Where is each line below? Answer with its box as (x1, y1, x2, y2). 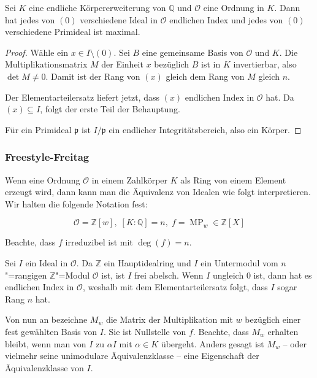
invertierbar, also (233, 58, 297, 71)
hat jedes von (5, 13, 55, 26)
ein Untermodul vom (201, 256, 278, 269)
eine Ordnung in (203, 1, 264, 13)
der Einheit (101, 58, 143, 71)
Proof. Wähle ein (5, 45, 68, 58)
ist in (201, 58, 221, 71)
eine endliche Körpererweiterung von (29, 1, 166, 13)
